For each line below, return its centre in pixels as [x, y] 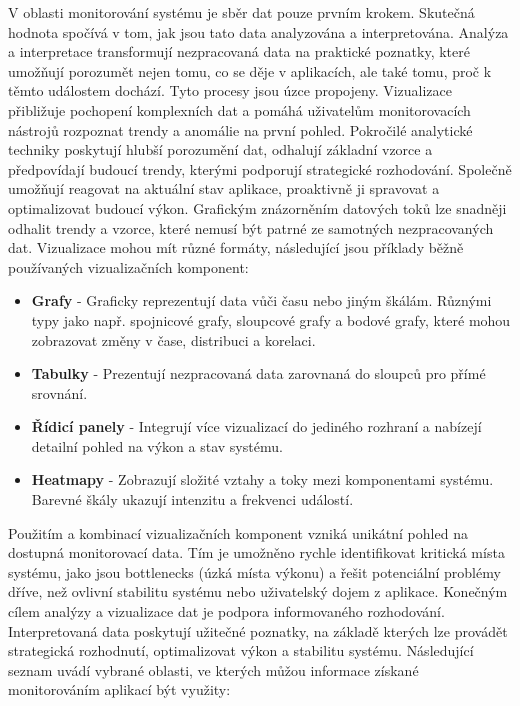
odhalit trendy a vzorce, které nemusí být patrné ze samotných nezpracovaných [251, 227]
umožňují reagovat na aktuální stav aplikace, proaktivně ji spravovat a [224, 188]
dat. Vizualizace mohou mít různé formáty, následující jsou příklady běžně [236, 247]
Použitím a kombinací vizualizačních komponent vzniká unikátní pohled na [238, 532]
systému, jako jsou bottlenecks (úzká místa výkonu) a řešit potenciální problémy [254, 571]
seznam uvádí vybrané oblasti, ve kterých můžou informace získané [213, 669]
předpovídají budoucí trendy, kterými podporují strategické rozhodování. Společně [260, 168]
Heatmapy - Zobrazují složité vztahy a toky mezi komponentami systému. [262, 479]
